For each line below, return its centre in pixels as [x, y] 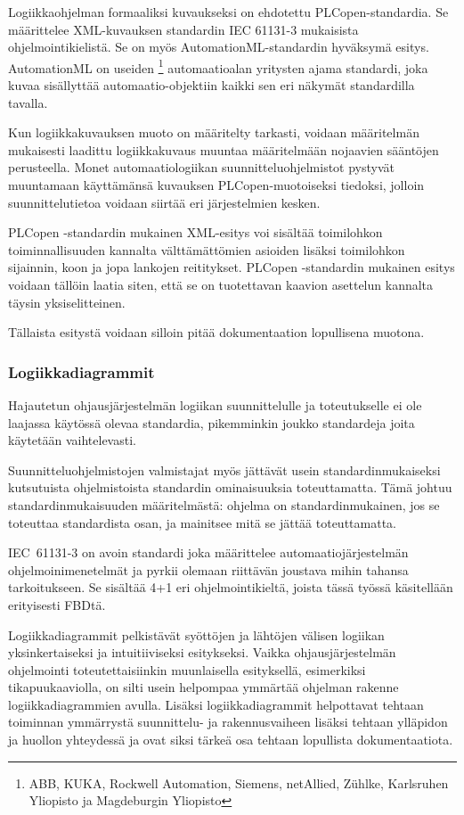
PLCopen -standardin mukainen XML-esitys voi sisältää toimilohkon [195, 232]
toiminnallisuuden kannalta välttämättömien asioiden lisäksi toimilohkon [207, 249]
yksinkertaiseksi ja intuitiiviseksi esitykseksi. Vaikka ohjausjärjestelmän [202, 652]
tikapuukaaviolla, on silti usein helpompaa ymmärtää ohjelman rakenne [204, 687]
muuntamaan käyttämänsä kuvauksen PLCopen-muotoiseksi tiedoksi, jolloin [216, 185]
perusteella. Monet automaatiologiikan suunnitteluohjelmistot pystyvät [202, 167]
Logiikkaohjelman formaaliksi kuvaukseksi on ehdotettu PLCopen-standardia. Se [228, 12]
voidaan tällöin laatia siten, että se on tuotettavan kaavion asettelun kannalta [221, 284]
